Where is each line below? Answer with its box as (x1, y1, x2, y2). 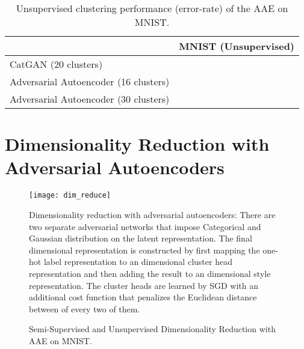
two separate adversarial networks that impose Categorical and (29, 220, 261, 232)
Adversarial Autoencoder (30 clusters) (10, 92, 170, 106)
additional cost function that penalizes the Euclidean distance (29, 291, 257, 303)
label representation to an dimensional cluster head (43, 255, 232, 268)
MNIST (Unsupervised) (179, 39, 295, 53)
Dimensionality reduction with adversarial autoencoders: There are (29, 208, 276, 220)
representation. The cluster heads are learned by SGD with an (29, 279, 259, 291)
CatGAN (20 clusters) (10, 57, 103, 71)
